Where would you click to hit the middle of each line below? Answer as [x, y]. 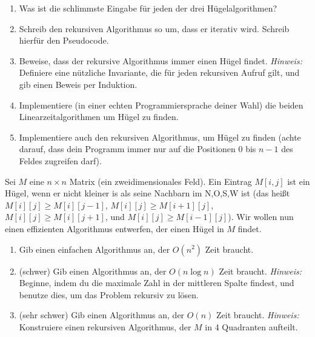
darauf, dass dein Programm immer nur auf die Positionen [127, 149]
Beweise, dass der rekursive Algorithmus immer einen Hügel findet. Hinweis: [161, 60]
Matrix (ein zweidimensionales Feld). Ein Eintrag [161, 181]
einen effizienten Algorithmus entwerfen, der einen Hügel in [114, 228]
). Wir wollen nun [261, 217]
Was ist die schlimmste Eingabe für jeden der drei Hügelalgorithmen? [148, 8]
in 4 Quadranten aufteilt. [251, 326]
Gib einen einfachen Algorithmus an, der [94, 249]
